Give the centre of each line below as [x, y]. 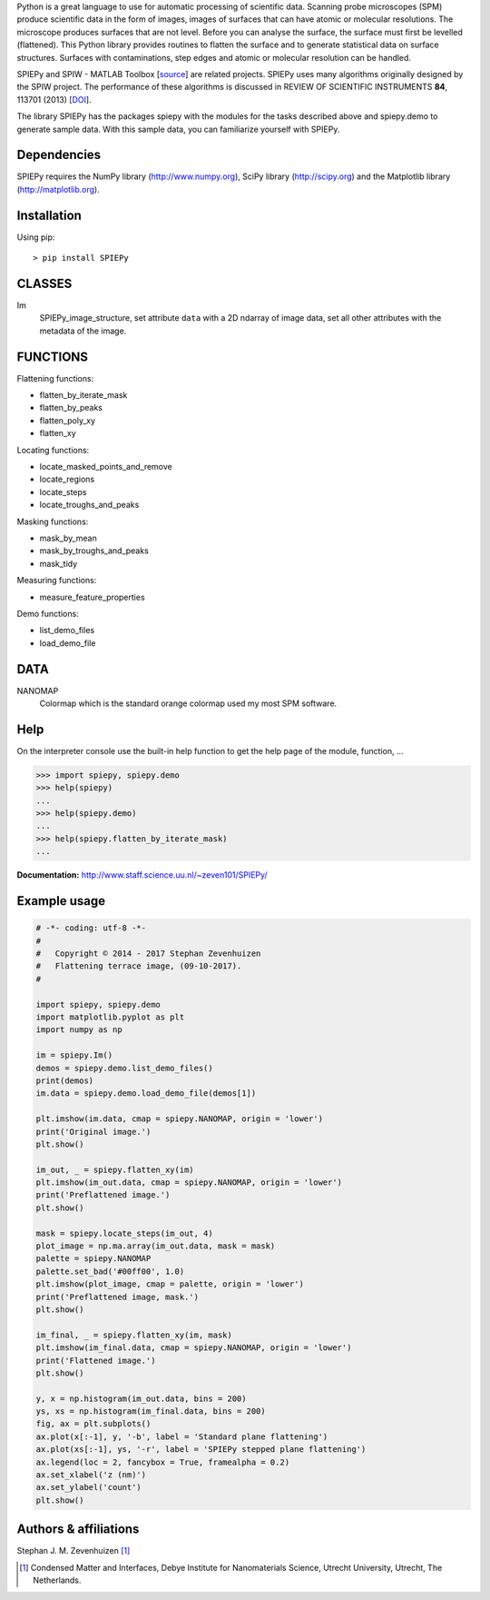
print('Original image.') [93, 1132]
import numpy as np [79, 1030]
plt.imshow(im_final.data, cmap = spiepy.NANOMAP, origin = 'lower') [194, 1348]
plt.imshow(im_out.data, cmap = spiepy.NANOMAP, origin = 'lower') [189, 1183]
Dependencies [59, 155]
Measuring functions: [57, 581]
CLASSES [44, 283]
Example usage [61, 901]
